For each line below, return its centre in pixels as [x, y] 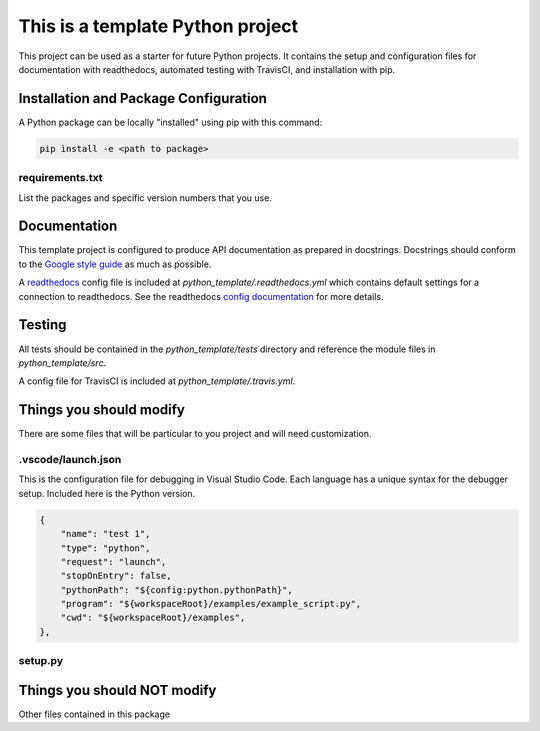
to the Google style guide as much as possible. [115, 264]
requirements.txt [61, 178]
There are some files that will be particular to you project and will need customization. [195, 434]
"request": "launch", [113, 561]
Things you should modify [101, 410]
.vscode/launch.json [70, 459]
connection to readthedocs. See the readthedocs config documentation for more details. [201, 296]
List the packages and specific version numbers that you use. [145, 197]
